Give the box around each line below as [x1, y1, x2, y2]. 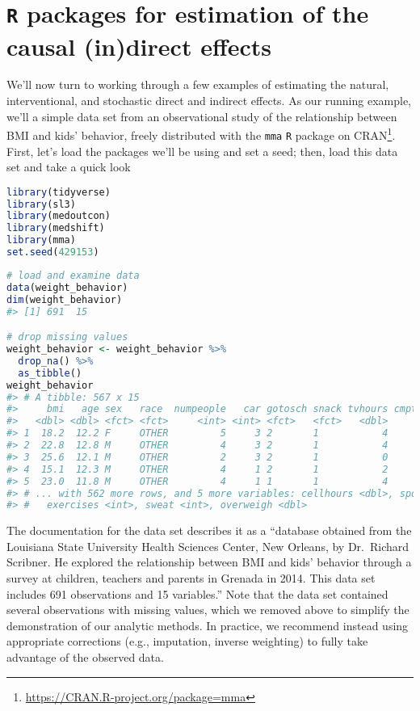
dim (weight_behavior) [6, 293, 123, 305]
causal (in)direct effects [6, 29, 271, 62]
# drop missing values [6, 331, 128, 343]
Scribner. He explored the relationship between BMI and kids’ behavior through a [6, 553, 412, 570]
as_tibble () [18, 367, 82, 379]
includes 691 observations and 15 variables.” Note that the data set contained [6, 585, 388, 602]
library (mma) [6, 234, 76, 246]
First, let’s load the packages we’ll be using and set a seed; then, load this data [6, 142, 398, 159]
